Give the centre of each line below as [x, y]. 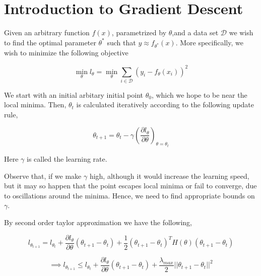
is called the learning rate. [67, 159]
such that [121, 42]
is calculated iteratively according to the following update [165, 105]
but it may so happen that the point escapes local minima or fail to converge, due [130, 186]
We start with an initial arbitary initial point [74, 94]
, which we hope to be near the [199, 94]
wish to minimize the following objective [66, 53]
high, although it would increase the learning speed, [169, 176]
